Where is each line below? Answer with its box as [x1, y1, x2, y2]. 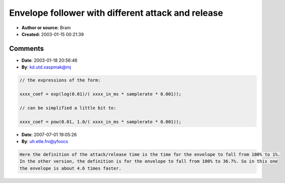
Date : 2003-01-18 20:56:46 [21, 57, 78, 63]
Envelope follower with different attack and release [9, 7, 224, 18]
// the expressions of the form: [19, 77, 101, 83]
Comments [9, 44, 44, 53]
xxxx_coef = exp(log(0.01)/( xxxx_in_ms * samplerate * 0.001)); [19, 91, 182, 97]
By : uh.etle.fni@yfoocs [21, 138, 68, 144]
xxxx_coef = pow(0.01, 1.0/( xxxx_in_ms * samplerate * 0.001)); [19, 119, 182, 124]
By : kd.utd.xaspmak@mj [21, 64, 71, 70]
